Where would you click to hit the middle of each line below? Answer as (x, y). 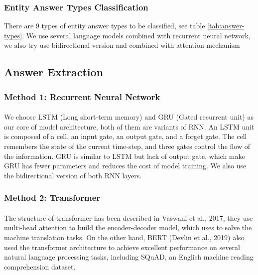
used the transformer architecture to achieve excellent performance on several (122, 247)
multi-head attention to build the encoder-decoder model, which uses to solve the (128, 227)
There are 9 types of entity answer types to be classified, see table (105, 26)
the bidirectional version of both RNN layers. (73, 175)
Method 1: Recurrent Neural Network (82, 96)
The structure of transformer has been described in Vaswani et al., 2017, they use (129, 217)
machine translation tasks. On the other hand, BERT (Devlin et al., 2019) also (124, 237)
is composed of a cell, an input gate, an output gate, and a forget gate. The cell (126, 136)
